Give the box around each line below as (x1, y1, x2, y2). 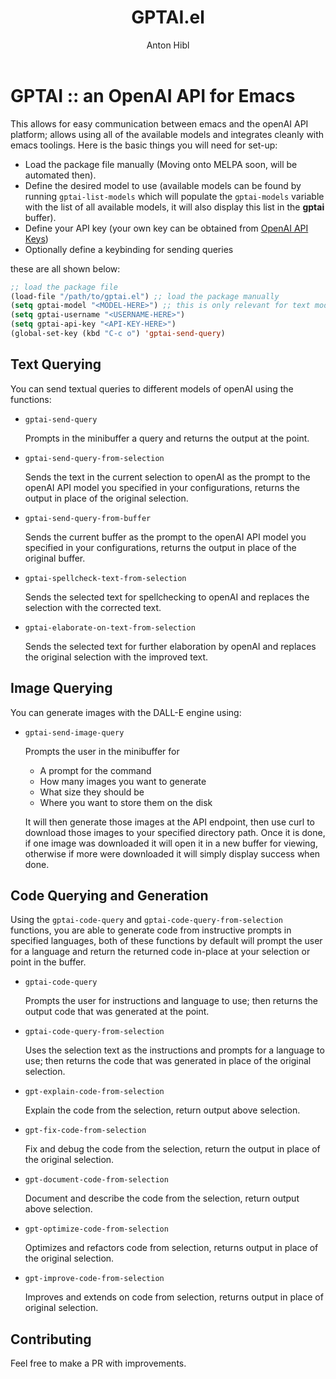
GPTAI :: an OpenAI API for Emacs (10, 84, 296, 107)
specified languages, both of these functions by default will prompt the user (10, 935, 323, 947)
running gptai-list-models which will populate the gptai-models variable (24, 190, 325, 202)
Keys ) (24, 232, 49, 245)
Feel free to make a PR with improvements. (10, 1357, 187, 1370)
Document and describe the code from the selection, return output (24, 1192, 300, 1205)
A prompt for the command (39, 764, 152, 776)
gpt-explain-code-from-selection (24, 1087, 165, 1097)
